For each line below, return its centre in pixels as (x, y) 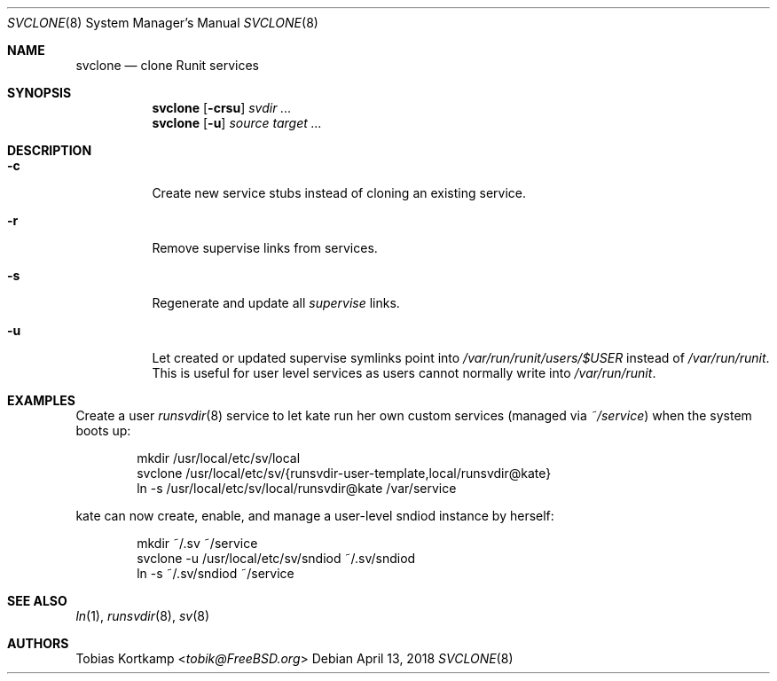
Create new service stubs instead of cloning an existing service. (339, 193)
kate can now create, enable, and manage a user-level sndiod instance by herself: (315, 516)
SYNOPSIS (39, 93)
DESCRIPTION (50, 150)
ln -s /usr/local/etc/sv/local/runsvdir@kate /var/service (297, 488)
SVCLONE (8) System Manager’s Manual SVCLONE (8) (163, 23)
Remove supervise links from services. (265, 248)
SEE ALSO (37, 601)
